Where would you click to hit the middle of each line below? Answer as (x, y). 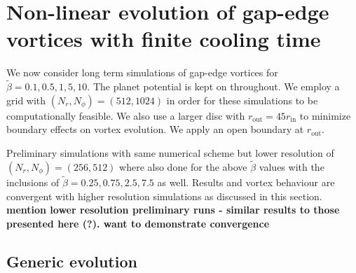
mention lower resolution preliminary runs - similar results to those (173, 210)
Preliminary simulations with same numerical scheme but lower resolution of (170, 152)
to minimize (325, 115)
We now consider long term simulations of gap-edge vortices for (142, 72)
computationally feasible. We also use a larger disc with (126, 115)
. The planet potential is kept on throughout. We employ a (213, 86)
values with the (292, 166)
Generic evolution (72, 261)
